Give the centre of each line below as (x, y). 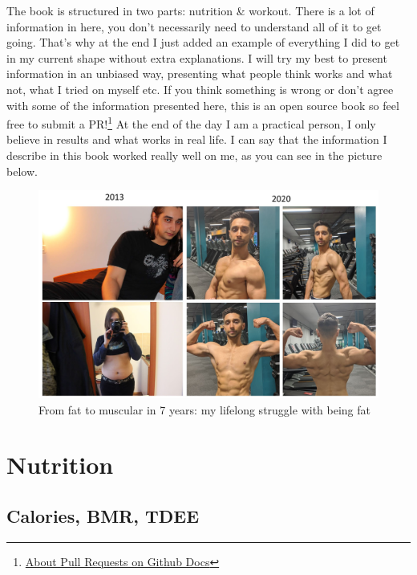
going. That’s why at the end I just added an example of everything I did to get (203, 42)
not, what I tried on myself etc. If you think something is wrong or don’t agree (200, 89)
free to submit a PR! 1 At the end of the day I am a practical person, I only (191, 122)
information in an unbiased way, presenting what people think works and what (200, 73)
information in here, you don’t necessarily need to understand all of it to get (194, 26)
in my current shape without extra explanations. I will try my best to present (197, 57)
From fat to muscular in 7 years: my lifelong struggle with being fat (204, 409)
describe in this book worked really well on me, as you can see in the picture (194, 155)
